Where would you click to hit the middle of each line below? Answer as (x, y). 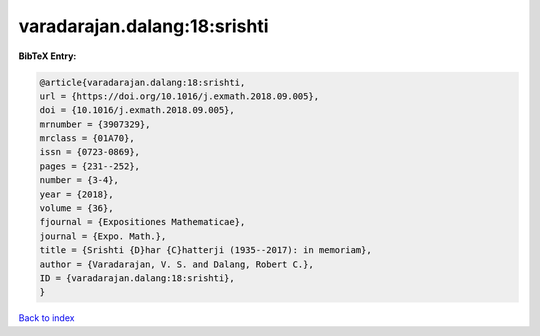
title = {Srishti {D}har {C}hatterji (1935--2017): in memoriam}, (205, 250)
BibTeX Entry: (47, 56)
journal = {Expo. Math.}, (103, 236)
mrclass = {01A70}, (87, 138)
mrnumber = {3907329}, (95, 124)
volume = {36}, (76, 208)
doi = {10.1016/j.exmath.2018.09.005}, (137, 110)
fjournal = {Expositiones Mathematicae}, (142, 222)
